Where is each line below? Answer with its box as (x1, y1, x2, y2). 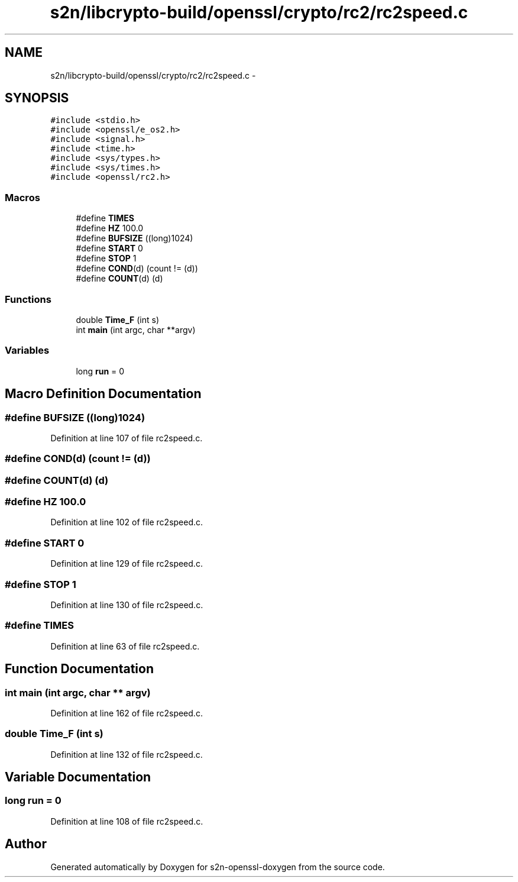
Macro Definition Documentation (5, 386, 202, 402)
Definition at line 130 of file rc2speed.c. (50, 599, 203, 610)
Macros (5, 191, 40, 203)
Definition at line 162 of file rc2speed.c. (50, 707, 203, 718)
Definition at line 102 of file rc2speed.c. (50, 517, 203, 528)
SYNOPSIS (5, 91, 69, 106)
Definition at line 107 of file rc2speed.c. (50, 432, 203, 443)
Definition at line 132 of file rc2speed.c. (50, 749, 203, 760)
